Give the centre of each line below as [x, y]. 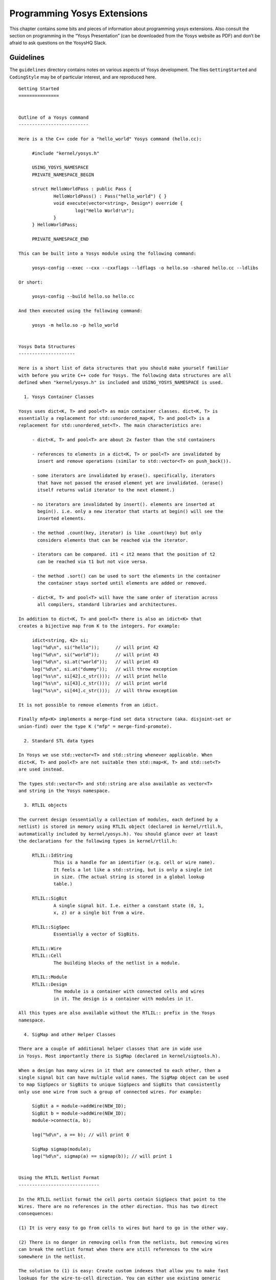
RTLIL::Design [50, 984]
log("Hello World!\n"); [105, 210]
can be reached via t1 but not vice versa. [93, 561]
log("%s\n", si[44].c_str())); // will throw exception [105, 690]
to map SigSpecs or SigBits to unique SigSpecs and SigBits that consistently [120, 1085]
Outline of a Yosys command [54, 117]
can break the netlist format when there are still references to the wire [116, 1250]
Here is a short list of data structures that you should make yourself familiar [124, 368]
